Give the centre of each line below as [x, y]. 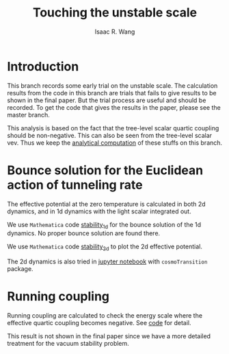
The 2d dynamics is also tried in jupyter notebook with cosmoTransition [107, 261]
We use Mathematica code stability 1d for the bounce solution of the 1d [104, 225]
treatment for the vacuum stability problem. [68, 344]
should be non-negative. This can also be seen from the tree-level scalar [110, 135]
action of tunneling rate [75, 185]
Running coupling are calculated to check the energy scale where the [105, 316]
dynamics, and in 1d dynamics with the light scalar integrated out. [99, 211]
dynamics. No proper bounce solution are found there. [84, 233]
